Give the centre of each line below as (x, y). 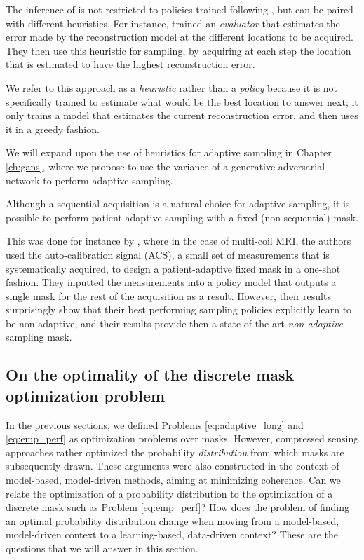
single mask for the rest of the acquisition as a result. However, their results (168, 295)
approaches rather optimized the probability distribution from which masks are (175, 452)
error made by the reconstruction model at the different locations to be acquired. (180, 37)
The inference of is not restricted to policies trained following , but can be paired (180, 9)
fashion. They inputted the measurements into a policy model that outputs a (171, 282)
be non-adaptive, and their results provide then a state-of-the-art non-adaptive (174, 323)
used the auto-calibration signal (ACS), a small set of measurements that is (168, 254)
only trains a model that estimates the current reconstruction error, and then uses (182, 115)
